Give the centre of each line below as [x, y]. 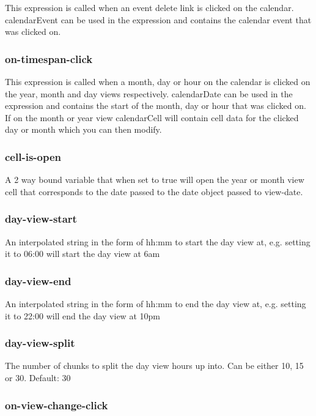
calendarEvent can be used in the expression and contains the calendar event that [158, 19]
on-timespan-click [49, 58]
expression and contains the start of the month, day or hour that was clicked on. [156, 106]
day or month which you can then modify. [83, 129]
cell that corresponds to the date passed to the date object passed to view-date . [154, 191]
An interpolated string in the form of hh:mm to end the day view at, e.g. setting [156, 303]
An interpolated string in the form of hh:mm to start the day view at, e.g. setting [158, 241]
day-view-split [40, 343]
